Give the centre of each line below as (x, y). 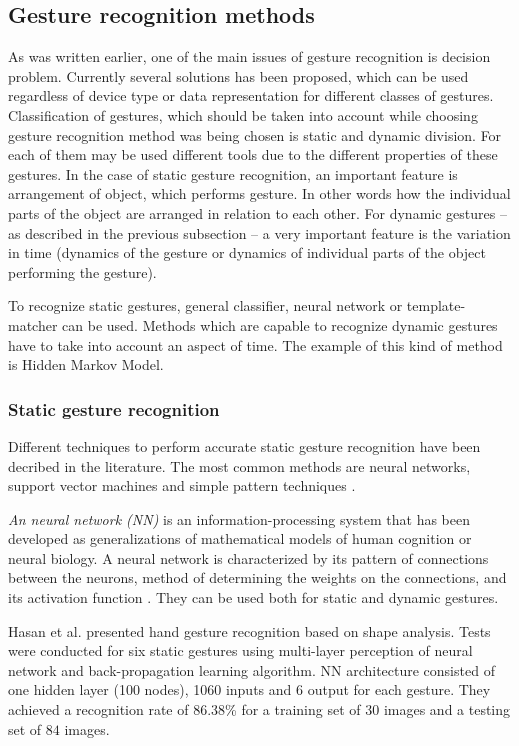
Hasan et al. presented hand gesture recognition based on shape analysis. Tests (249, 630)
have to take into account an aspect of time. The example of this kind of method (255, 344)
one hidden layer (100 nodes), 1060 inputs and (150, 689)
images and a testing (447, 709)
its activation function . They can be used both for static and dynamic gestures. (253, 597)
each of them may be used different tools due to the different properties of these (253, 154)
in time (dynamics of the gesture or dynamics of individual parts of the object (247, 252)
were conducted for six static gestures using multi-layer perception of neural (240, 650)
